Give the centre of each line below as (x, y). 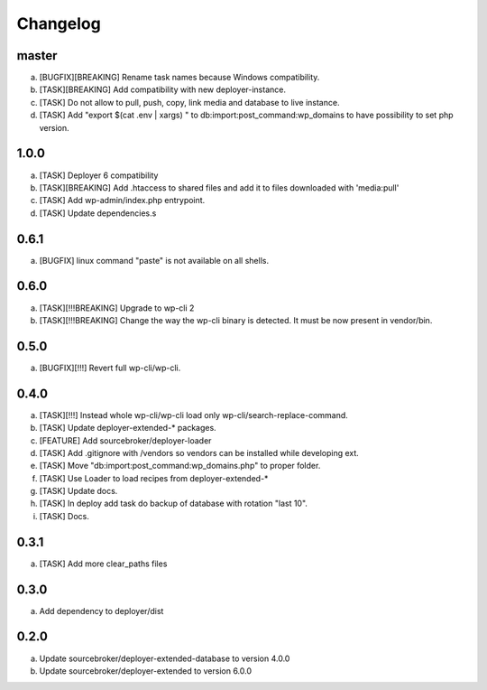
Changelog (59, 23)
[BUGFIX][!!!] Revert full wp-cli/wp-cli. (110, 368)
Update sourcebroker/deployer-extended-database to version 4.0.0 (165, 658)
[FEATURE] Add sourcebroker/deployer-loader (125, 440)
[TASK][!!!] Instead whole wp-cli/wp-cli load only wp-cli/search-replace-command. (194, 415)
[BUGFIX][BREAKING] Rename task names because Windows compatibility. (179, 78)
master (37, 56)
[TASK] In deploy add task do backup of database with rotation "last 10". (174, 504)
